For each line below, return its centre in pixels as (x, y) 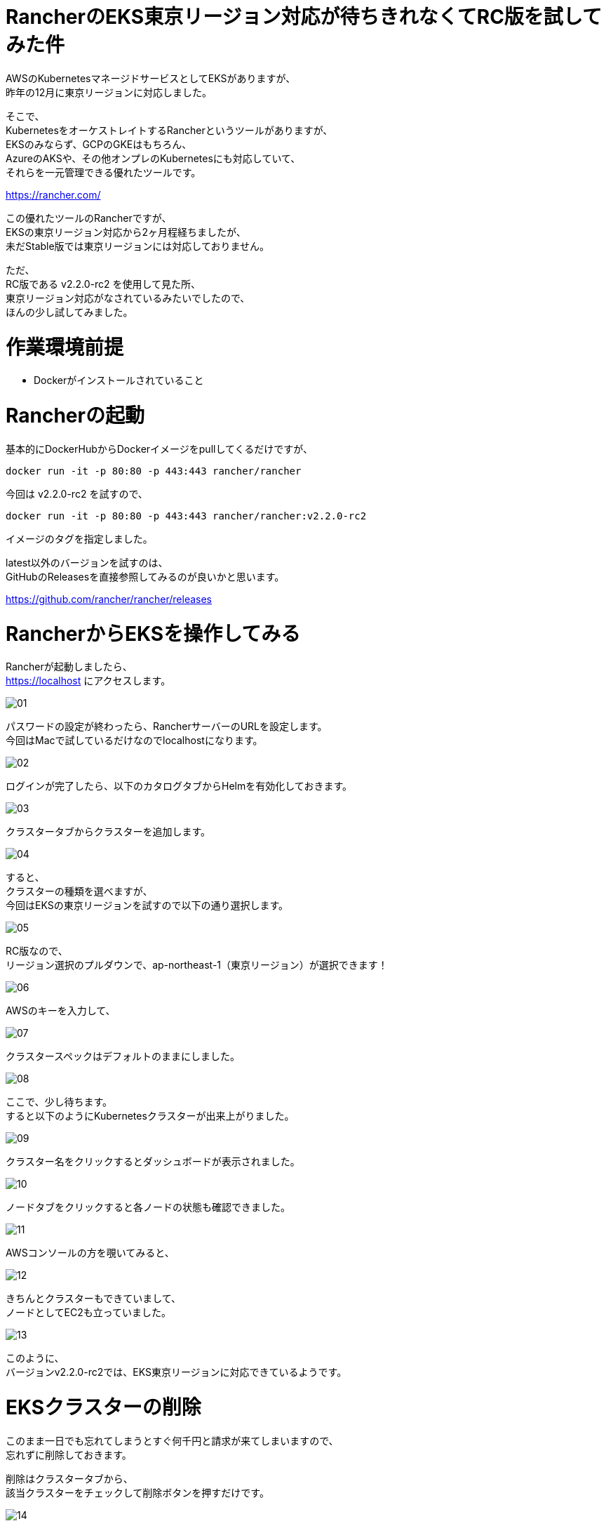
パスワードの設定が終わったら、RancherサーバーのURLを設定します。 (167, 726)
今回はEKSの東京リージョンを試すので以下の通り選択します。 (147, 905)
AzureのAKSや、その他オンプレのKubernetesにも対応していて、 (153, 158)
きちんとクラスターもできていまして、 (94, 1299)
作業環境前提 (65, 347)
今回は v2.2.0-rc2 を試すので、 (77, 493)
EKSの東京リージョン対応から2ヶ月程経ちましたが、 (126, 232)
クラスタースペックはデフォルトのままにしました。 (123, 1056)
